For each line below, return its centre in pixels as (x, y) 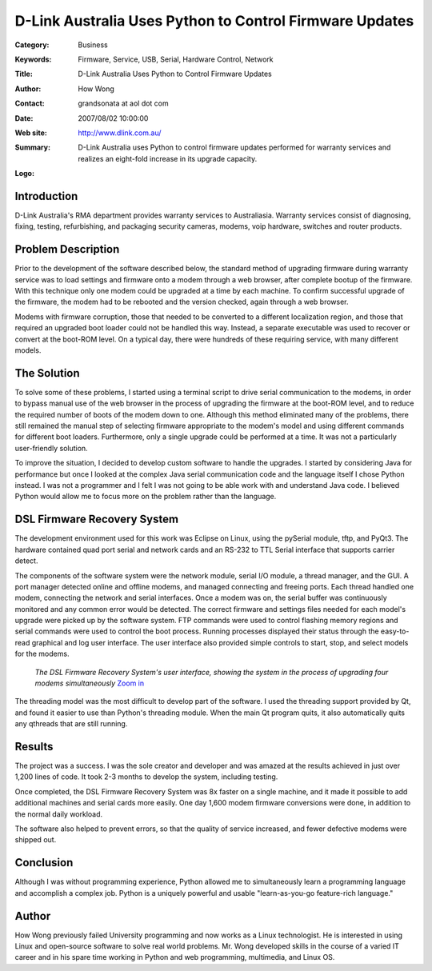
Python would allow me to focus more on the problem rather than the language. (146, 497)
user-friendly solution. (51, 448)
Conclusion (44, 863)
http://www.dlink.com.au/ (120, 133)
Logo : (25, 174)
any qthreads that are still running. (71, 724)
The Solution (47, 373)
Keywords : (33, 59)
